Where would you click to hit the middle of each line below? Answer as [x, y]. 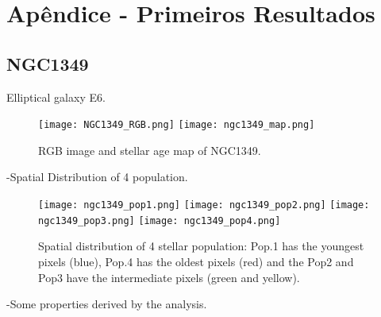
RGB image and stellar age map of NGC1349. [150, 150]
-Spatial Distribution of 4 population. [97, 177]
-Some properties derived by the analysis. [107, 304]
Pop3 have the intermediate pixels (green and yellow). [169, 277]
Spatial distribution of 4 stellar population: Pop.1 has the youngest [201, 246]
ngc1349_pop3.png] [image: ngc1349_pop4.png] [160, 220]
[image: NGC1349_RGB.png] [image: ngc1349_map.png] [177, 125]
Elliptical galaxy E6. [56, 97]
